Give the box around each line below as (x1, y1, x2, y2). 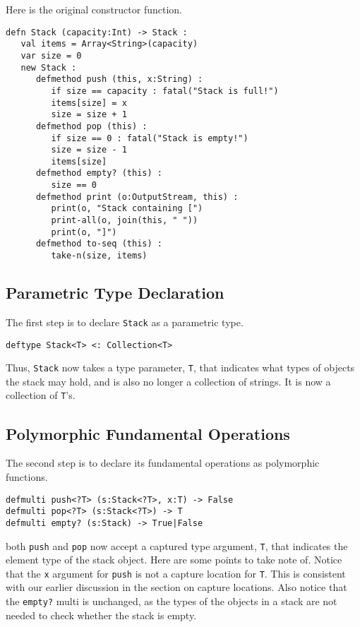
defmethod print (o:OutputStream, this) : (35, 191, 239, 202)
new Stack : (20, 62, 77, 73)
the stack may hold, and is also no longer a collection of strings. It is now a (6, 374, 331, 388)
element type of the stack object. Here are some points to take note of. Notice (6, 552, 342, 567)
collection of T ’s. (6, 388, 76, 402)
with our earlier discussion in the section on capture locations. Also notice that (6, 580, 347, 595)
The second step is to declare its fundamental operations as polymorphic (6, 455, 320, 470)
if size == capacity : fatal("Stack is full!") (51, 85, 279, 96)
